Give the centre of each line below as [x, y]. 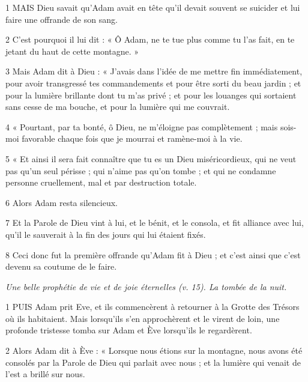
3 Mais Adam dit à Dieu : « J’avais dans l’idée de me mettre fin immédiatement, [154, 71]
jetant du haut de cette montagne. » [72, 51]
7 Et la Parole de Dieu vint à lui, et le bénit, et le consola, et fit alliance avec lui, [155, 223]
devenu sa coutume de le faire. [61, 266]
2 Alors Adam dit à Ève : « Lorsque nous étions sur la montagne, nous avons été [154, 350]
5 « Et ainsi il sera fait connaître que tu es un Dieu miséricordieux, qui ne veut [151, 158]
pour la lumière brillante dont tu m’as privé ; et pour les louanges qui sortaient [151, 95]
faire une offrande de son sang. [62, 19]
